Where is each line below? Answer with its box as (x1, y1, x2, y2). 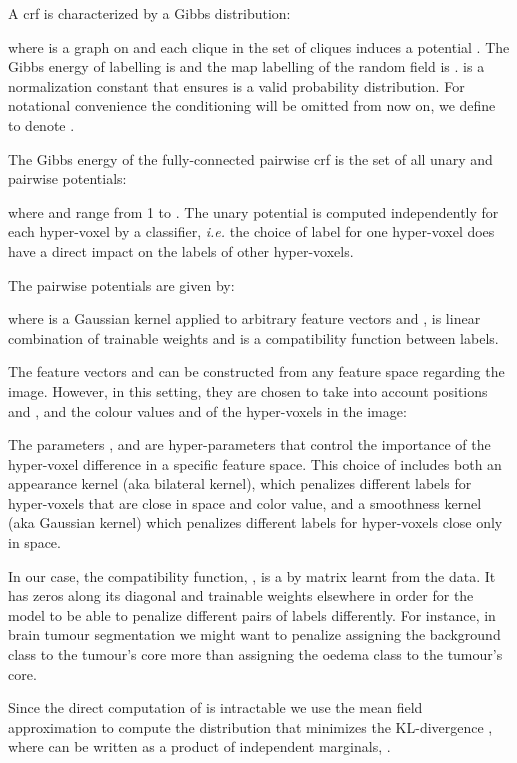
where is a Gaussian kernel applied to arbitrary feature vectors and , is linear (8, 308, 481, 329)
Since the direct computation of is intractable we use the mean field (8, 697, 423, 718)
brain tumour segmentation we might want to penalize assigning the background (8, 624, 501, 645)
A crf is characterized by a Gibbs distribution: (8, 3, 291, 23)
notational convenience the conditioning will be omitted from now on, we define (8, 95, 496, 116)
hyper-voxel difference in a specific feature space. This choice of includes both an (8, 453, 502, 474)
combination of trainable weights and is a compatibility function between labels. (8, 327, 499, 348)
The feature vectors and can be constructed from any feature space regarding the (8, 361, 505, 382)
